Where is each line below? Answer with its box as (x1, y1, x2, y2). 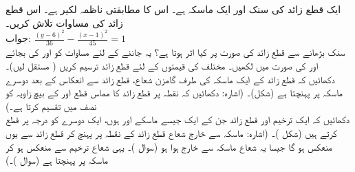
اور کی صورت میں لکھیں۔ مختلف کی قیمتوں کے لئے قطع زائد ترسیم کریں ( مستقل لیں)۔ (6, 58, 319, 72)
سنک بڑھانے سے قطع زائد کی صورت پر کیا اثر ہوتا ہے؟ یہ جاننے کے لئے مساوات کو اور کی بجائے (6, 45, 345, 59)
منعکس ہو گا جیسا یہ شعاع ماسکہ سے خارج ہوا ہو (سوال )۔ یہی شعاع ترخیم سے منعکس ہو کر (6, 139, 332, 153)
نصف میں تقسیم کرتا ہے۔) (6, 98, 97, 113)
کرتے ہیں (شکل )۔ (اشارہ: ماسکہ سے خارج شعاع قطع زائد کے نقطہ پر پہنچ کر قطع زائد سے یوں (6, 125, 337, 140)
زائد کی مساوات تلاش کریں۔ (6, 15, 123, 30)
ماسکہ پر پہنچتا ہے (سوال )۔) (6, 153, 108, 167)
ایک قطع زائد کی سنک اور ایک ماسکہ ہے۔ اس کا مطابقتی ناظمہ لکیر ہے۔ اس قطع (6, 2, 341, 16)
